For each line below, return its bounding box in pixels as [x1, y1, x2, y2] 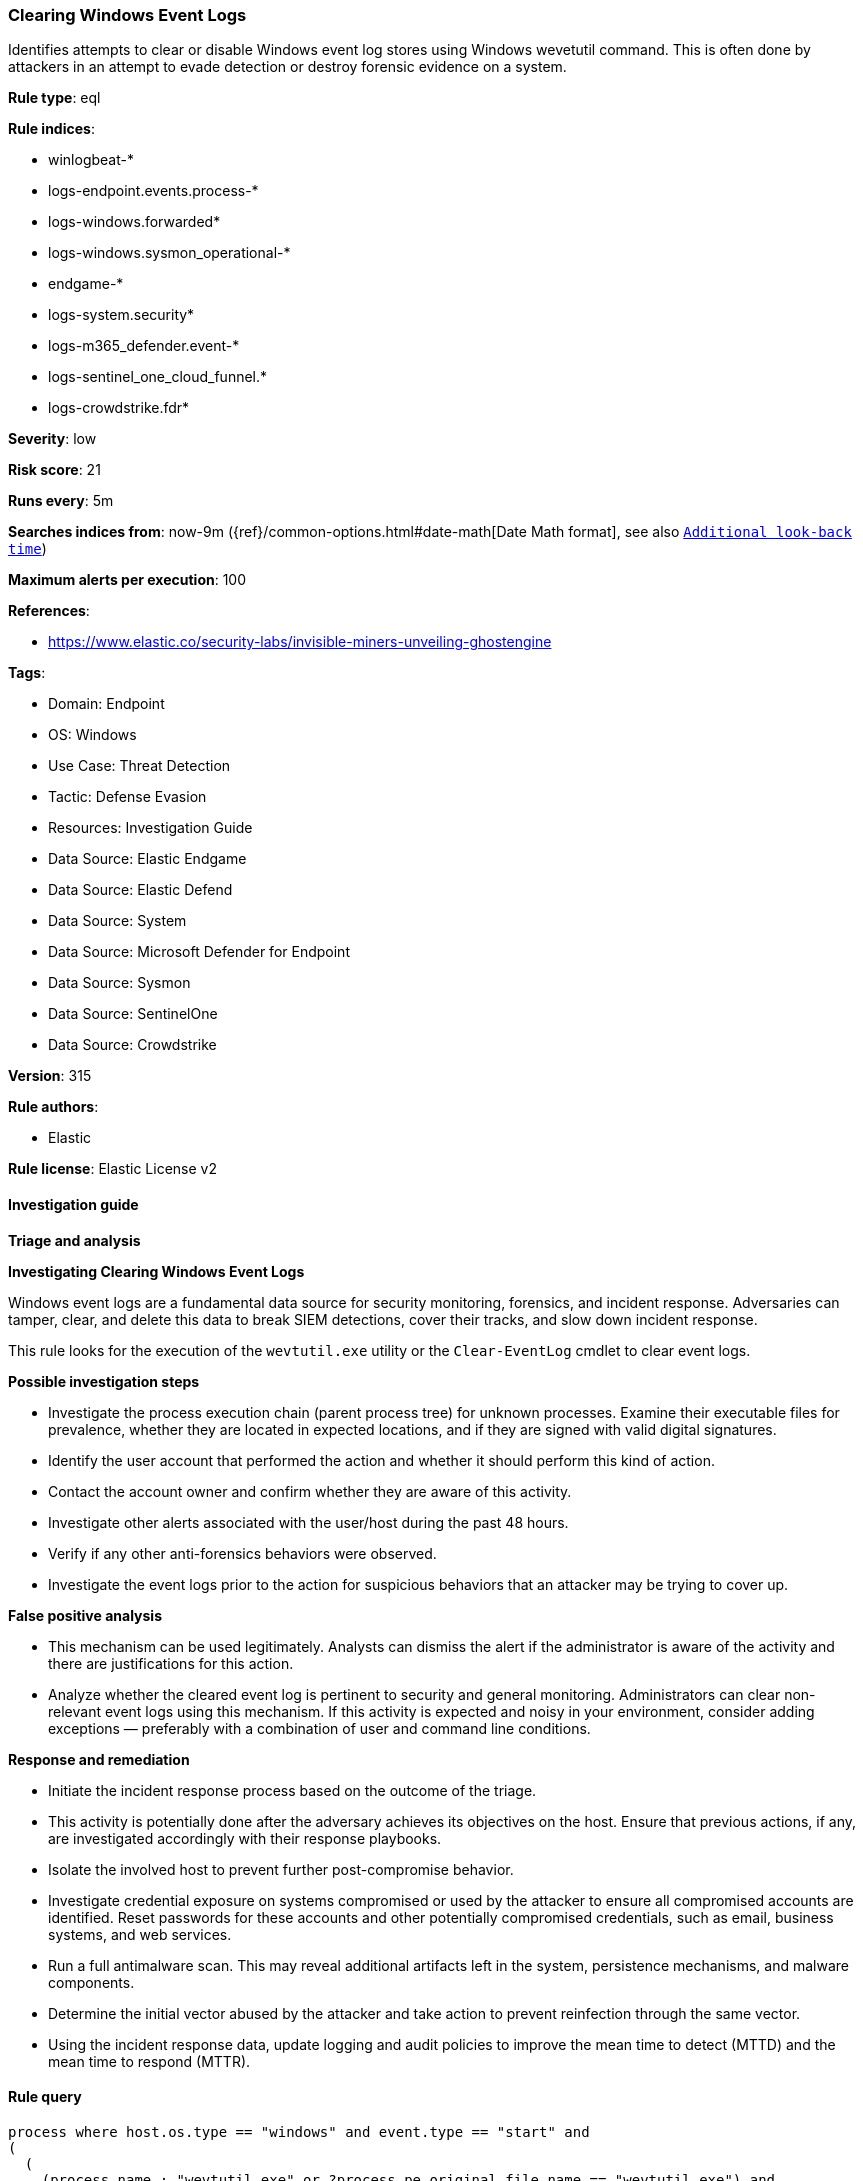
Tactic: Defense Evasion [48, 788, 207, 806]
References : [8, 602, 90, 620]
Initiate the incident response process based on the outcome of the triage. [48, 1781, 537, 1799]
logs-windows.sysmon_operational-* [48, 244, 291, 262]
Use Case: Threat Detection [48, 757, 231, 775]
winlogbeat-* [48, 151, 134, 169]
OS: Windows [48, 726, 137, 744]
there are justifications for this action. [48, 1654, 294, 1672]
